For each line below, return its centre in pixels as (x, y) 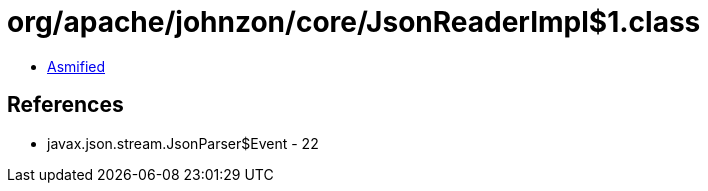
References (65, 105)
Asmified (76, 66)
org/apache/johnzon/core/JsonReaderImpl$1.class (354, 22)
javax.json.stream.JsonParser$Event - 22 (183, 143)
